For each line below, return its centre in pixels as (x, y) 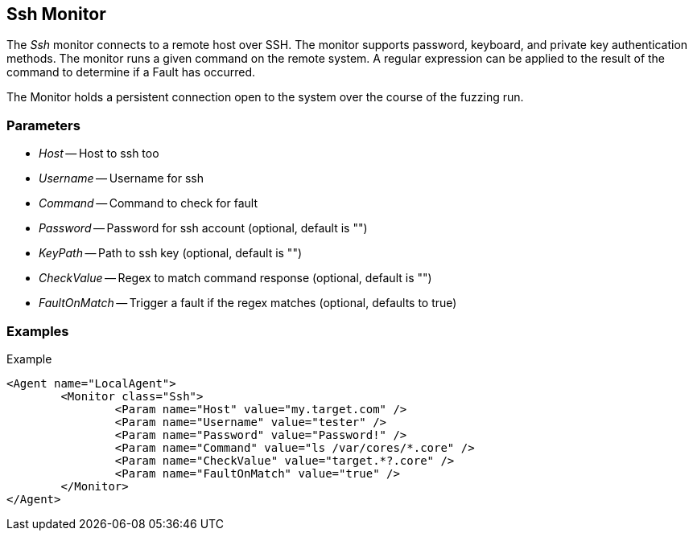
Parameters (43, 125)
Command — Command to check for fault (148, 203)
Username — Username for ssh (122, 178)
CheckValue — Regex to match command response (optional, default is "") (235, 278)
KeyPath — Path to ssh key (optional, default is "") (171, 253)
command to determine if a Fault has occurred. (131, 72)
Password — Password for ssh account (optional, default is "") (203, 228)
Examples (38, 331)
